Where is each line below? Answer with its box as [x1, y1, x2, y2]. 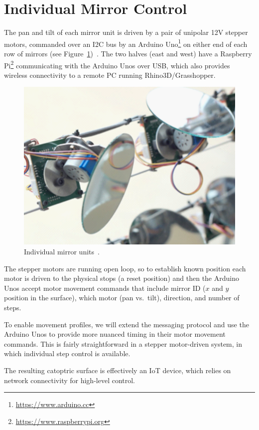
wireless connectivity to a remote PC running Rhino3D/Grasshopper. [4, 69, 216, 80]
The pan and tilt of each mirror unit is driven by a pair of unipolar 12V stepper [4, 27, 248, 37]
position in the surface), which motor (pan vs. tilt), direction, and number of [4, 292, 240, 303]
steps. [4, 302, 21, 312]
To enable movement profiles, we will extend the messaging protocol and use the [4, 319, 249, 329]
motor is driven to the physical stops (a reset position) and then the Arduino [4, 273, 239, 283]
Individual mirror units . [24, 246, 100, 257]
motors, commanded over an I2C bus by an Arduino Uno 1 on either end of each [4, 37, 248, 49]
